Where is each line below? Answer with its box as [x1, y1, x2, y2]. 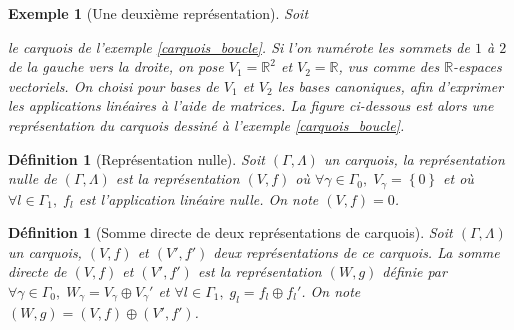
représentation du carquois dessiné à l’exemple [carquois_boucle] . [8, 114, 405, 135]
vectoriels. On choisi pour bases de [8, 75, 219, 96]
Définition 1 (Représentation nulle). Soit [8, 148, 265, 169]
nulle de [8, 168, 57, 189]
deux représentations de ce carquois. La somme [213, 241, 500, 262]
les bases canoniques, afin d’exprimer [277, 75, 504, 96]
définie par [382, 261, 447, 282]
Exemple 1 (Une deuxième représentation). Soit [8, 3, 309, 23]
